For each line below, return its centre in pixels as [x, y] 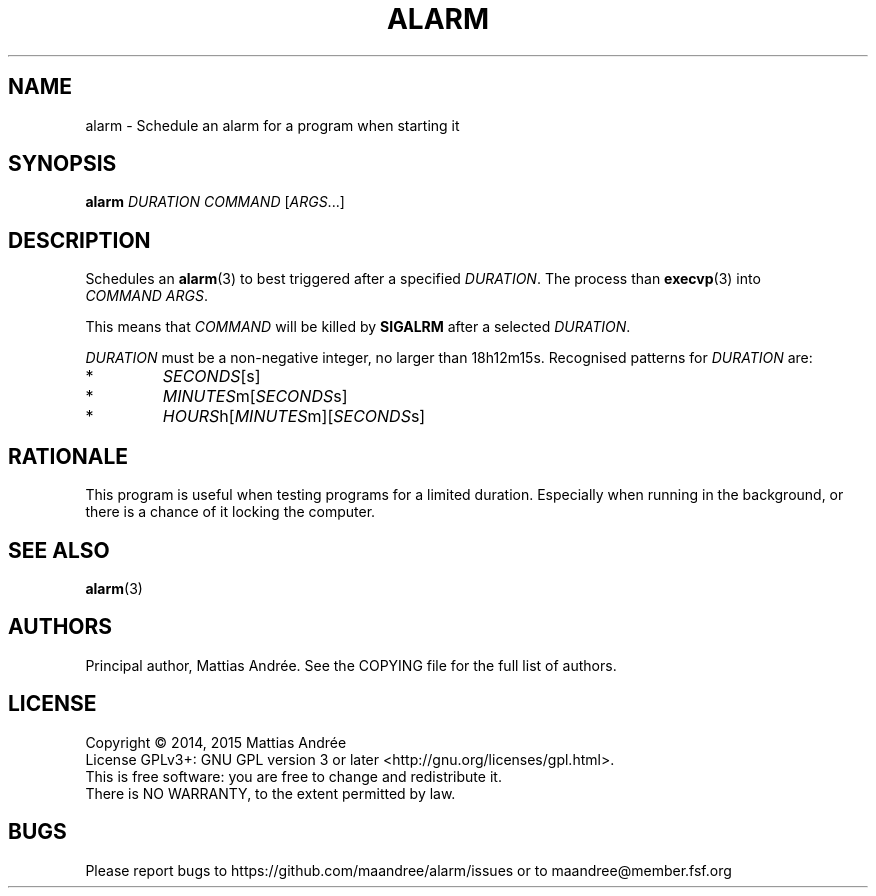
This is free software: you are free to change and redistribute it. [293, 776]
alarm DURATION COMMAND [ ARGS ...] [215, 202]
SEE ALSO [59, 550]
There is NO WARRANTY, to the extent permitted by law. [270, 793]
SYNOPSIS [62, 164]
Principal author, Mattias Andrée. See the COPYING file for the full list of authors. [351, 665]
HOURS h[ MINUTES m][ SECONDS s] [294, 416]
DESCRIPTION [79, 240]
